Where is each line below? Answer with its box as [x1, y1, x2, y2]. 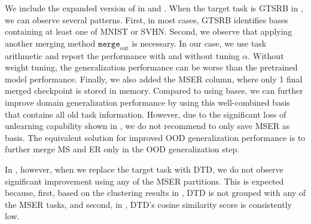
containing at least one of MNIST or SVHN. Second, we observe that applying [5, 25, 292, 38]
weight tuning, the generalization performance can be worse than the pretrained [5, 61, 298, 73]
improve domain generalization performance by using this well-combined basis [5, 96, 290, 108]
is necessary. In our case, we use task [132, 36, 267, 49]
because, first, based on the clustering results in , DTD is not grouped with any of [5, 186, 306, 199]
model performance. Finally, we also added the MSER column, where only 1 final [5, 72, 303, 85]
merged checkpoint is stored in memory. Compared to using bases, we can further [5, 84, 303, 97]
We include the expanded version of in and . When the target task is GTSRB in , [5, 2, 303, 14]
